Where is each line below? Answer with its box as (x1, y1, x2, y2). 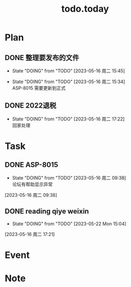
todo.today (61, 3, 109, 15)
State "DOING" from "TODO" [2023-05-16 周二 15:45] (12, 68, 125, 74)
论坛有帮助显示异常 (12, 181, 53, 187)
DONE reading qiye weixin (5, 207, 89, 216)
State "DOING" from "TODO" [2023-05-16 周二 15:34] (12, 79, 125, 85)
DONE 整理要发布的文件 (5, 53, 80, 62)
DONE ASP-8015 (5, 161, 59, 169)
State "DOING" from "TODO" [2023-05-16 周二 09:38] (12, 174, 126, 181)
